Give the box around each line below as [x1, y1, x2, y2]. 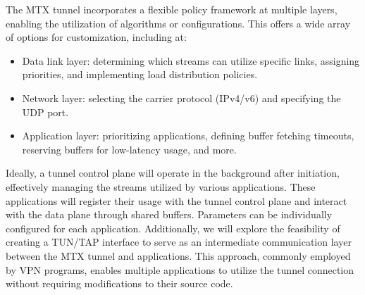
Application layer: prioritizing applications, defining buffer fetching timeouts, [22, 128, 354, 143]
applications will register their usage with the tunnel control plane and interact [6, 193, 347, 208]
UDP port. [22, 104, 69, 119]
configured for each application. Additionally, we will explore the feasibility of [6, 220, 340, 235]
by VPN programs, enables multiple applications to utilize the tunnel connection [6, 262, 354, 277]
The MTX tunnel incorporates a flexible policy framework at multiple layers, [6, 2, 338, 16]
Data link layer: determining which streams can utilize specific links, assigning [22, 53, 360, 68]
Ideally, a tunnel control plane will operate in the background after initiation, [6, 165, 340, 180]
